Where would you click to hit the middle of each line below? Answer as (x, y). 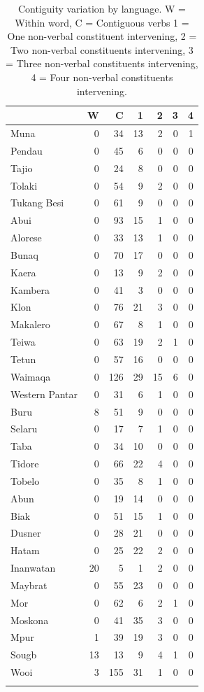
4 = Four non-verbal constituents (102, 77)
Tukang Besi (37, 203)
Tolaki (24, 185)
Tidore (25, 464)
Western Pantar (44, 394)
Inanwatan (33, 568)
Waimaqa (31, 376)
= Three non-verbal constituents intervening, (102, 63)
